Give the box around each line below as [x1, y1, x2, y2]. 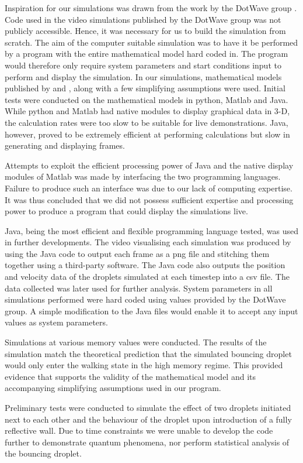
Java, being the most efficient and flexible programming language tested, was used [5, 224, 298, 236]
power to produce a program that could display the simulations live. [5, 205, 248, 217]
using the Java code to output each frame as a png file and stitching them [5, 247, 270, 259]
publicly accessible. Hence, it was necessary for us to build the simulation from [5, 25, 286, 37]
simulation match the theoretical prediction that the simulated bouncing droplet [5, 347, 292, 359]
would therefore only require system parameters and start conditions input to [5, 59, 281, 71]
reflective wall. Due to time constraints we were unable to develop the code [5, 424, 273, 437]
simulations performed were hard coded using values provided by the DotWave [5, 293, 286, 306]
